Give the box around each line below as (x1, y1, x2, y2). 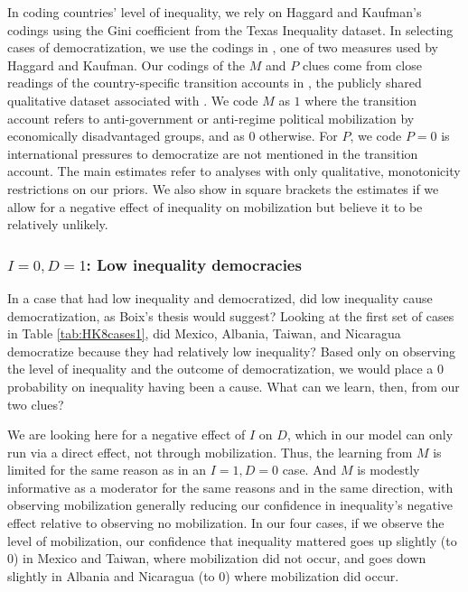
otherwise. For (259, 126, 338, 145)
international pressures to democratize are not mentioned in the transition (7, 143, 418, 162)
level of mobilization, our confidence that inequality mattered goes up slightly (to (7, 531, 457, 550)
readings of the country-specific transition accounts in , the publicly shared (7, 73, 422, 92)
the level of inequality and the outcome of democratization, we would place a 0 (7, 359, 445, 378)
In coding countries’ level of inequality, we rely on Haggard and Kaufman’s (7, 3, 422, 21)
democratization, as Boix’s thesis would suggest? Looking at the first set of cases (7, 306, 454, 325)
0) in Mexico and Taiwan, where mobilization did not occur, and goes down (7, 549, 426, 568)
